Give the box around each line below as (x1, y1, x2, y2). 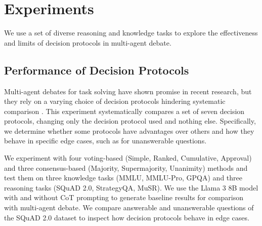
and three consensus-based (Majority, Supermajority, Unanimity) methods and (4, 162, 248, 173)
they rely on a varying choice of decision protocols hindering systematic (4, 96, 226, 106)
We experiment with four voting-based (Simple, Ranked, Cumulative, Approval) (4, 153, 252, 163)
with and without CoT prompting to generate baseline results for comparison (4, 192, 244, 203)
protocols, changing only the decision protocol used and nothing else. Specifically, (4, 116, 256, 126)
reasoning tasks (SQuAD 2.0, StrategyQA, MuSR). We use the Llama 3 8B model (4, 182, 258, 193)
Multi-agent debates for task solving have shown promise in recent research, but (4, 86, 252, 96)
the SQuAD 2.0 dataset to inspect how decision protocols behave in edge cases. (4, 212, 249, 222)
